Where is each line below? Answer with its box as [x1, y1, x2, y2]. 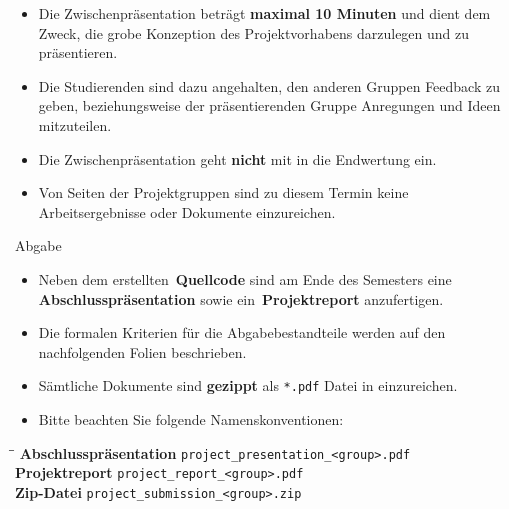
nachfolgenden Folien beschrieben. [38, 341, 247, 362]
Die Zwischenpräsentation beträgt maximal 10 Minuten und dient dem [38, 3, 491, 23]
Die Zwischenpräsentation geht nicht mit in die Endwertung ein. [38, 148, 437, 169]
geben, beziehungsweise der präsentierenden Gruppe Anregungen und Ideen [38, 95, 501, 116]
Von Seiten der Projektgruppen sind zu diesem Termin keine [38, 182, 409, 203]
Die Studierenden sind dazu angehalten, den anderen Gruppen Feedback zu [38, 75, 500, 96]
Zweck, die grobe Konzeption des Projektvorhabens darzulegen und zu [38, 22, 470, 43]
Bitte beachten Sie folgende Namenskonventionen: [38, 408, 344, 429]
